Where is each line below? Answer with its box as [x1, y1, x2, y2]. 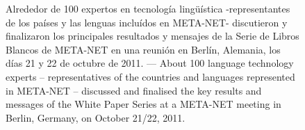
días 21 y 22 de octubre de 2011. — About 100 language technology [6, 56, 294, 70]
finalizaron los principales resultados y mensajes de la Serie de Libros [6, 29, 299, 43]
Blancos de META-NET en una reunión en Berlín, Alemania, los [6, 42, 281, 56]
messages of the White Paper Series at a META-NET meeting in [6, 97, 281, 111]
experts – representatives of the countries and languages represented [6, 69, 295, 83]
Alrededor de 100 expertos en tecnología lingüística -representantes [6, 1, 290, 15]
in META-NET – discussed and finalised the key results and [6, 83, 262, 97]
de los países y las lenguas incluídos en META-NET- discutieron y [6, 15, 288, 29]
